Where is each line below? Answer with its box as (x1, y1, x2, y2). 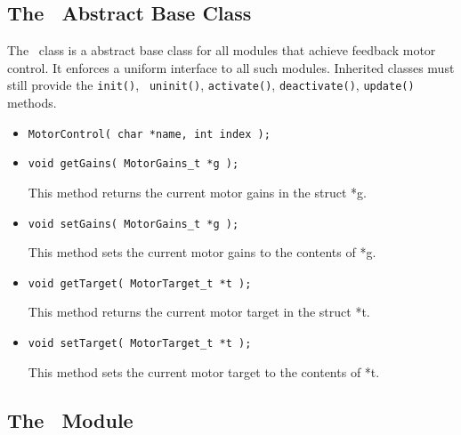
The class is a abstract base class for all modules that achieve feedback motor (7, 41, 436, 60)
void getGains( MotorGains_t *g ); (28, 157, 239, 171)
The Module (7, 406, 133, 433)
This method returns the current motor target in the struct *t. (28, 302, 370, 321)
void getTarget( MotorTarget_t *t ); (28, 277, 252, 290)
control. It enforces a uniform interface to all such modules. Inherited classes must (7, 58, 455, 77)
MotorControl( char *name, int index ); (28, 127, 271, 141)
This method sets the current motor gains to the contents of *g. (28, 243, 376, 262)
